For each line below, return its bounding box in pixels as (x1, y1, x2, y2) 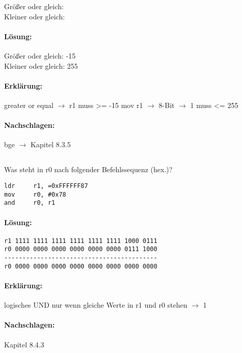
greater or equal (4, 99, 53, 110)
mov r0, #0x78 (4, 191, 66, 198)
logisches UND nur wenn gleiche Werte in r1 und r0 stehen (4, 300, 187, 310)
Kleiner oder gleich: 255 (4, 60, 78, 71)
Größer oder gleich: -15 (4, 50, 76, 61)
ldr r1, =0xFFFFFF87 (4, 182, 88, 189)
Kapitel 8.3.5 (31, 139, 71, 150)
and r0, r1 (4, 199, 56, 207)
